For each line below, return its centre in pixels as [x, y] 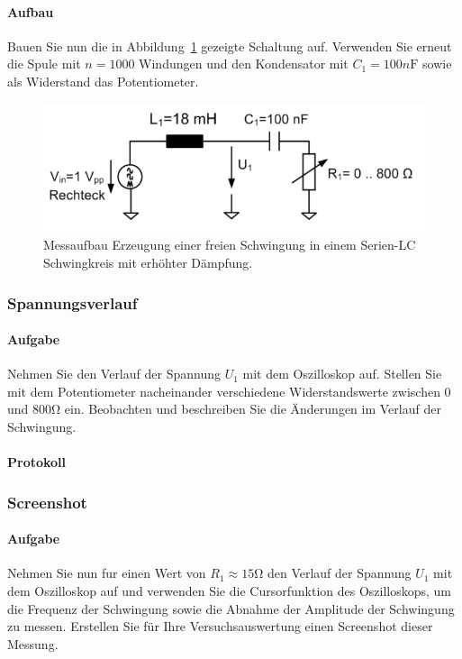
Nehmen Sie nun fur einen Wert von [107, 573]
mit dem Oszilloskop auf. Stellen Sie [342, 374]
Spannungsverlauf [72, 302]
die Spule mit [44, 64]
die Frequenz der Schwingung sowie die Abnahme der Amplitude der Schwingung [231, 608]
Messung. [33, 643]
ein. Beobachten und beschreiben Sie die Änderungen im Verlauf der [253, 409]
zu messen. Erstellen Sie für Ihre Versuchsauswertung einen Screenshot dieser [220, 626]
